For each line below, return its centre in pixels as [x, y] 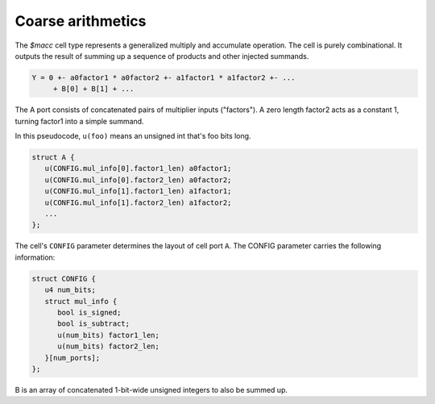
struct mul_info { [81, 301]
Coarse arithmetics [81, 21]
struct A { [53, 158]
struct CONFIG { [64, 279]
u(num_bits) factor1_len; [109, 335]
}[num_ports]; [72, 358]
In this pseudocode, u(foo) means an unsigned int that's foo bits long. [133, 136]
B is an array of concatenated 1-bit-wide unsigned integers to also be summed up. [151, 389]
